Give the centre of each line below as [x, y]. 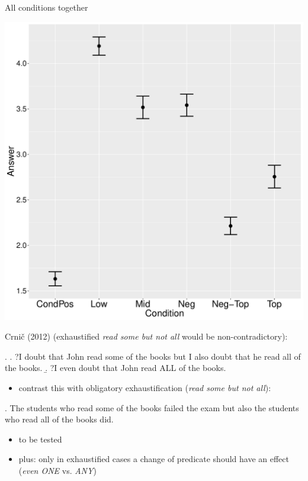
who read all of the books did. [59, 419]
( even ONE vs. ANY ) [57, 470]
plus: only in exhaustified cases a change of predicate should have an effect [154, 459]
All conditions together [46, 7]
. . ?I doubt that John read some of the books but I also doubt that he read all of [153, 356]
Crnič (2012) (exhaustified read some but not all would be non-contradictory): [146, 336]
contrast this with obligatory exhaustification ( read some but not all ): [145, 387]
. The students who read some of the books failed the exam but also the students [152, 407]
